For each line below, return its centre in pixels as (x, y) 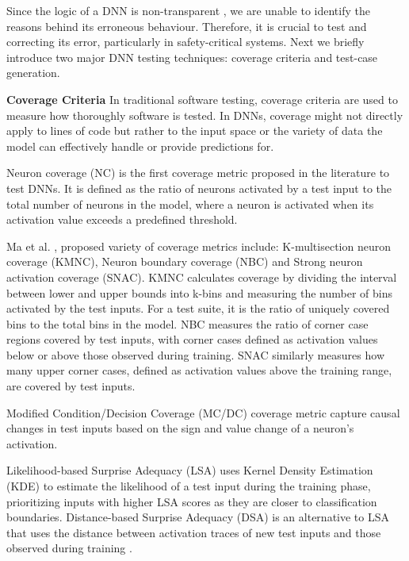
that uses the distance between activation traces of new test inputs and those (194, 532)
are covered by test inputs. (71, 386)
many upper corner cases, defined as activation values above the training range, (199, 370)
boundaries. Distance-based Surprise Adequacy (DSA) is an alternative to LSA (198, 517)
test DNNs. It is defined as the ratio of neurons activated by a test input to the (199, 188)
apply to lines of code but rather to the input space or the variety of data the (195, 131)
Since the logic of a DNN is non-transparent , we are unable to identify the (188, 10)
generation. (33, 73)
